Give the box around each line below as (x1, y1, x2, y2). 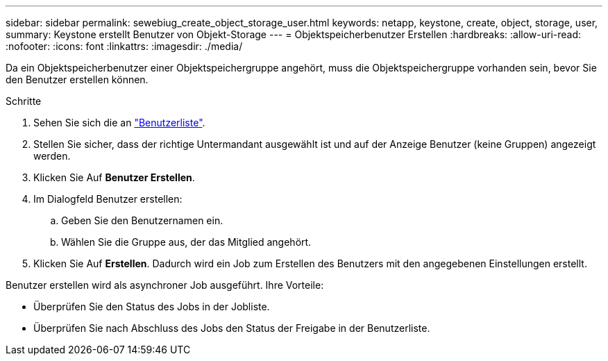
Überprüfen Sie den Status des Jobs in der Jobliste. (33, 301, 270, 312)
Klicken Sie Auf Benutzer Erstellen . (33, 171, 195, 183)
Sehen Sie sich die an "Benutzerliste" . (33, 117, 205, 128)
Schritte (6, 95, 42, 107)
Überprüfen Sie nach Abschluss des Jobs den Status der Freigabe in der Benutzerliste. (33, 322, 430, 334)
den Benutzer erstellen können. (6, 74, 149, 85)
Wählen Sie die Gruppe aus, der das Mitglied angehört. (61, 236, 312, 248)
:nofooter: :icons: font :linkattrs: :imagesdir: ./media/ (6, 40, 243, 52)
